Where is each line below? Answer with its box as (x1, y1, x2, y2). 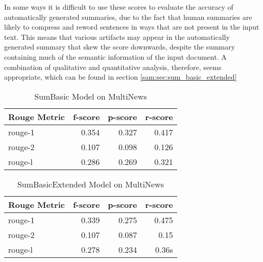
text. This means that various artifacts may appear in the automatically (4, 31, 230, 42)
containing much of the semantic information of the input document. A (4, 51, 227, 62)
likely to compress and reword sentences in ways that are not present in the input (4, 21, 259, 32)
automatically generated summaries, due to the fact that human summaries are (4, 11, 252, 22)
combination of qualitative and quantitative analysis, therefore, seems (4, 61, 222, 72)
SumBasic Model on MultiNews (34, 90, 147, 102)
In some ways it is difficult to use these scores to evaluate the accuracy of (4, 2, 233, 12)
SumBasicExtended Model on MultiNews (17, 178, 164, 190)
